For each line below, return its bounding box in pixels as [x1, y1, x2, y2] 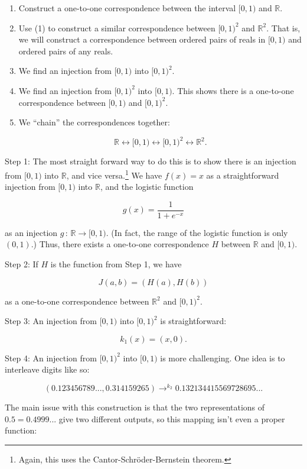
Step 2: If [5, 257, 38, 270]
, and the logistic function [100, 180, 194, 193]
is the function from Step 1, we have [50, 257, 182, 270]
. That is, [266, 21, 301, 34]
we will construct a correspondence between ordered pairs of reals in [18, 33, 266, 46]
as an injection [5, 226, 58, 238]
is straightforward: [160, 315, 227, 327]
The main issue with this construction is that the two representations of [5, 400, 265, 413]
